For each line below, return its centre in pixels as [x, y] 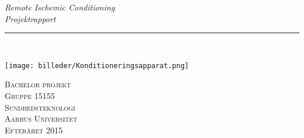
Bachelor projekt [38, 84]
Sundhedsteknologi [40, 107]
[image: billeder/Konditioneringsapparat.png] [97, 66]
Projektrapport [30, 18]
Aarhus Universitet [41, 118]
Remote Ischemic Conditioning [60, 7]
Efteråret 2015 [34, 130]
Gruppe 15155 [30, 96]
